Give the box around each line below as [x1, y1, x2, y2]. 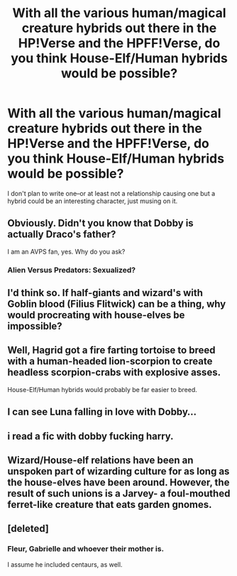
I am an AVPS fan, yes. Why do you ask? [7, 247, 126, 256]
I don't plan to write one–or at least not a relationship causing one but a [7, 189, 216, 197]
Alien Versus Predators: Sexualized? [7, 265, 136, 275]
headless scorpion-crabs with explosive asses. [7, 366, 221, 379]
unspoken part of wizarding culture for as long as [7, 465, 230, 477]
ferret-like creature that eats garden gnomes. [7, 499, 212, 511]
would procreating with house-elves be [7, 309, 185, 321]
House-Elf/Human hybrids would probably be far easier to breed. [7, 385, 197, 393]
